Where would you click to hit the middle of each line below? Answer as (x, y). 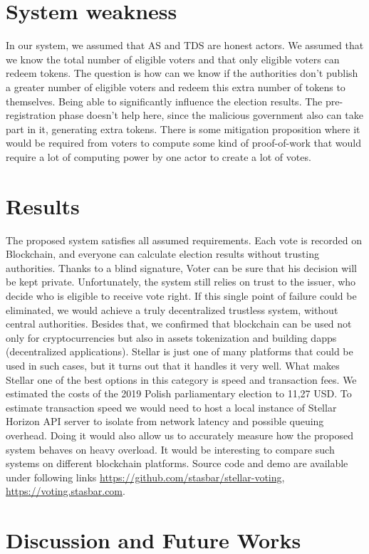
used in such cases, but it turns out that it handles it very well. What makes (173, 365)
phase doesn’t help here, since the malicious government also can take (211, 115)
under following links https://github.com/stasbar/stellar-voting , (145, 477)
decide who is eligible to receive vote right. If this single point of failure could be (181, 295)
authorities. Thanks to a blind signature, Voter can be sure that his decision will (181, 267)
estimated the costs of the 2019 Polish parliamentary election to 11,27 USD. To (179, 393)
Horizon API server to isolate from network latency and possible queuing (165, 421)
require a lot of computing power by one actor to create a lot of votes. (158, 156)
